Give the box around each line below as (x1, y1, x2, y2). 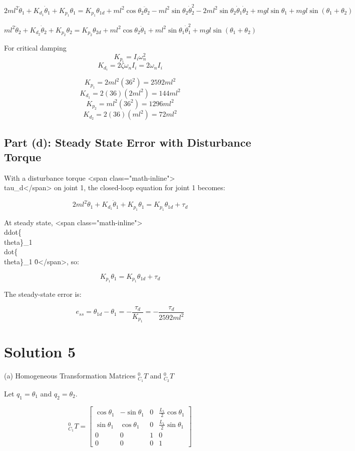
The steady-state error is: (4, 289, 82, 299)
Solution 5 (4, 341, 76, 362)
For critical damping (4, 43, 67, 53)
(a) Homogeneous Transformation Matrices (4, 370, 136, 381)
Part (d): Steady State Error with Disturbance (4, 134, 251, 150)
